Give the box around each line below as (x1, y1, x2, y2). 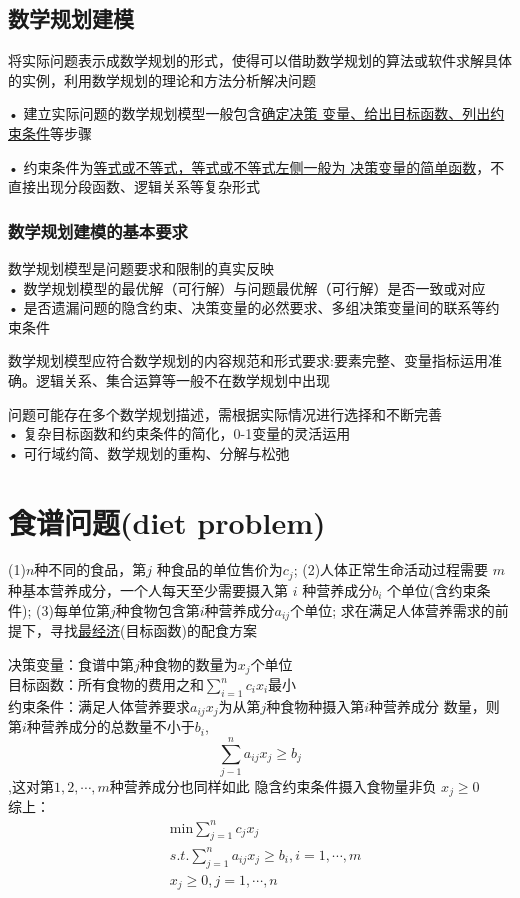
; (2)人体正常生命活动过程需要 (293, 559, 489, 580)
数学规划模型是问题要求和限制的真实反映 (8, 257, 274, 278)
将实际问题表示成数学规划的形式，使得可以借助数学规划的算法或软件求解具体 (8, 50, 512, 71)
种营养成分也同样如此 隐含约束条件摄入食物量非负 (109, 775, 437, 796)
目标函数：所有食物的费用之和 (8, 674, 204, 694)
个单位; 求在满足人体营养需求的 (290, 599, 495, 620)
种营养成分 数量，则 (369, 695, 500, 716)
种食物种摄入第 (266, 695, 365, 716)
